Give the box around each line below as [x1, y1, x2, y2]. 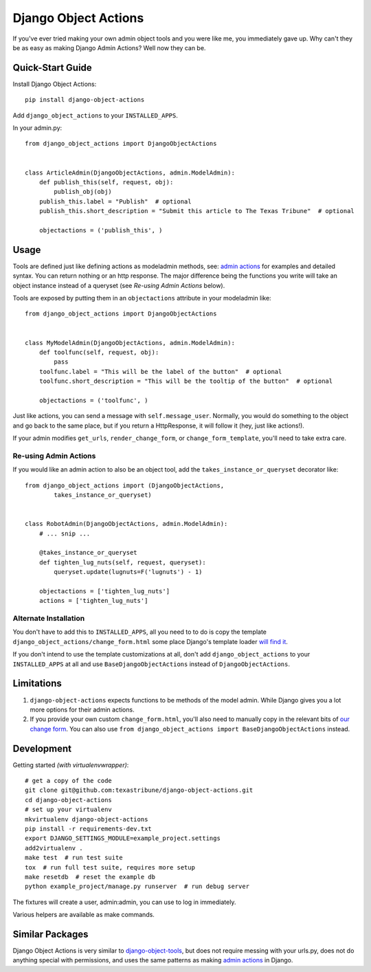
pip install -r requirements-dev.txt [25, 825, 153, 832]
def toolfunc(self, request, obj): [38, 348, 159, 356]
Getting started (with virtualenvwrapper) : [12, 760, 129, 769]
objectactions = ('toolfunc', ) [38, 396, 148, 404]
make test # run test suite [25, 854, 123, 862]
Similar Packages [12, 928, 89, 940]
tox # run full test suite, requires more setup [25, 863, 196, 871]
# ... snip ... [38, 529, 91, 538]
